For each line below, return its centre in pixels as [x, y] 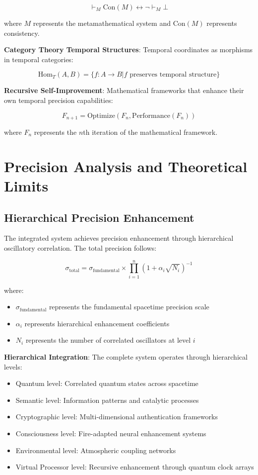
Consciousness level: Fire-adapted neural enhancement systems [111, 433]
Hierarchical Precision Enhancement [99, 217]
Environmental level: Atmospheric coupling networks [96, 450]
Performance [151, 116]
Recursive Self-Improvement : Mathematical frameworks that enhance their [124, 90]
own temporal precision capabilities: [59, 100]
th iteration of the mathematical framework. [150, 132]
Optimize [101, 116]
